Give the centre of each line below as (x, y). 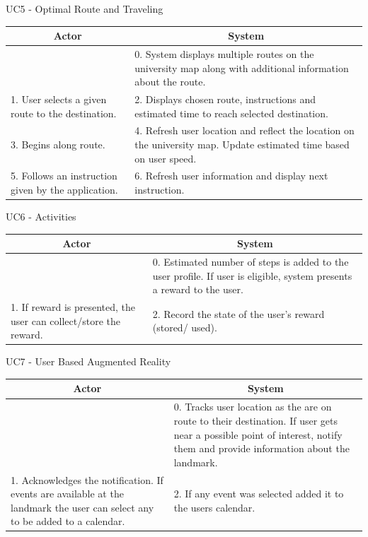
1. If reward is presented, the (73, 307)
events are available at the (67, 494)
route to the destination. (64, 113)
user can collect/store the (65, 320)
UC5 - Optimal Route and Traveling (85, 8)
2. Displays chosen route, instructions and (225, 99)
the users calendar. (214, 507)
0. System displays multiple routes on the (224, 53)
